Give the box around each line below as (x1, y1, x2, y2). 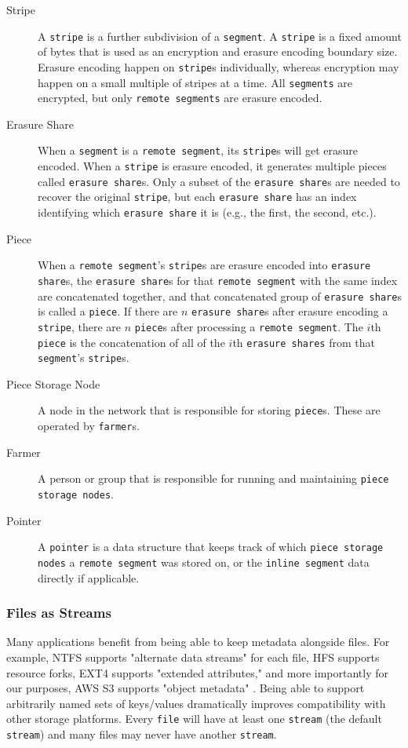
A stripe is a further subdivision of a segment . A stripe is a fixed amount (38, 27, 402, 44)
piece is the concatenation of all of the (38, 334, 225, 350)
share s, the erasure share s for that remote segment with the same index (38, 272, 398, 288)
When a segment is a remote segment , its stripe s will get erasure (38, 142, 358, 159)
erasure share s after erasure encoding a (191, 303, 388, 319)
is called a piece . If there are (38, 303, 178, 319)
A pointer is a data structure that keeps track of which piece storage (38, 538, 384, 555)
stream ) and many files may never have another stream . (6, 726, 277, 743)
